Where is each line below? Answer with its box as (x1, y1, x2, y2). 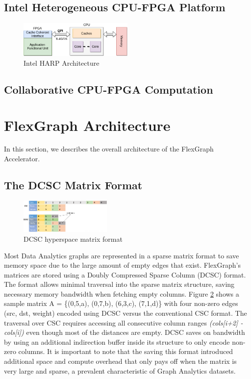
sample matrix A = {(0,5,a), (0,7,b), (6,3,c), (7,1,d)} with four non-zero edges (4, 298, 238, 308)
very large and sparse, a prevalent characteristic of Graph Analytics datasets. (4, 365, 236, 376)
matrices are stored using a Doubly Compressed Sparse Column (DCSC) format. (4, 269, 246, 279)
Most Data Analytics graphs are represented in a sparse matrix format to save (4, 250, 239, 260)
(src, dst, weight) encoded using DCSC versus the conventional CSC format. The (4, 308, 247, 318)
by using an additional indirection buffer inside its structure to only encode (4, 336, 230, 347)
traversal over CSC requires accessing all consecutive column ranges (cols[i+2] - (4, 317, 243, 328)
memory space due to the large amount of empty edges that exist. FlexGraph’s (4, 260, 241, 270)
